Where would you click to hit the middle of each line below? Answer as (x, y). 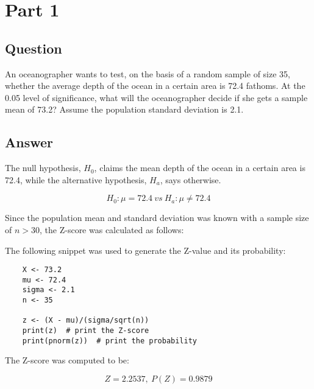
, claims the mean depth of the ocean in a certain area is (200, 168)
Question (34, 48)
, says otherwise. (191, 179)
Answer (29, 142)
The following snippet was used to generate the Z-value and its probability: (145, 250)
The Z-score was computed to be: (67, 360)
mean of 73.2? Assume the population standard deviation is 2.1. (124, 109)
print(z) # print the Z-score (86, 331)
